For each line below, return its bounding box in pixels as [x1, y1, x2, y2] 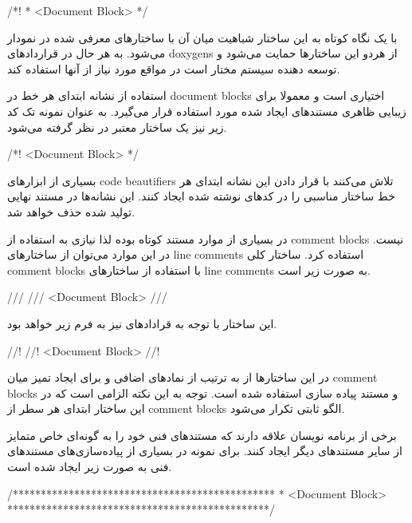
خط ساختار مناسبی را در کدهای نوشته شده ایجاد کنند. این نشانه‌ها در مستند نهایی [7, 188, 395, 204]
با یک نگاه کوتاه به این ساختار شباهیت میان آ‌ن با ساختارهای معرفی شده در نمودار [7, 29, 398, 46]
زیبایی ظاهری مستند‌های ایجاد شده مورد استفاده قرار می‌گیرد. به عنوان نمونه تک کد [7, 102, 406, 119]
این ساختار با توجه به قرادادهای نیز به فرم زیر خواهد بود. [7, 315, 277, 331]
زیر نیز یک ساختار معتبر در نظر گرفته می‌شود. [7, 118, 227, 135]
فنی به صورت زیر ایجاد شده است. [7, 458, 172, 475]
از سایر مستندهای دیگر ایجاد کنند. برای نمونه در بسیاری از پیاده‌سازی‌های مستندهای [7, 442, 402, 459]
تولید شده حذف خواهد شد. [7, 203, 135, 220]
